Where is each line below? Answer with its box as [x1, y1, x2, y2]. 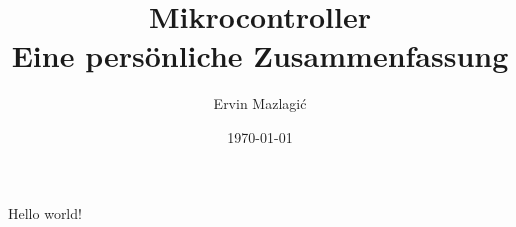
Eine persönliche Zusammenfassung [11, 35, 509, 76]
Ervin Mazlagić [213, 93, 307, 114]
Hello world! [8, 202, 82, 223]
